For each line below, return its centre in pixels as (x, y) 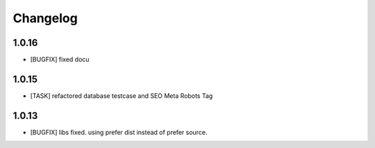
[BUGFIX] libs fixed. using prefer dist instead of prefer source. (119, 132)
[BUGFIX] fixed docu (60, 60)
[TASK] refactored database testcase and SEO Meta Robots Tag (122, 96)
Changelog (45, 18)
